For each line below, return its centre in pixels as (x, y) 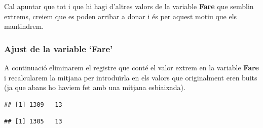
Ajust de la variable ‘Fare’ (59, 48)
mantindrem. (24, 26)
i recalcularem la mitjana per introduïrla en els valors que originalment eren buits (131, 77)
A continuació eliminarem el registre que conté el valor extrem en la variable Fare (131, 67)
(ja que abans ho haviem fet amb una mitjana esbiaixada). (95, 87)
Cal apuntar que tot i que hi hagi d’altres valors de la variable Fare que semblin (129, 6)
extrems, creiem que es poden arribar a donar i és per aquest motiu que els (121, 16)
